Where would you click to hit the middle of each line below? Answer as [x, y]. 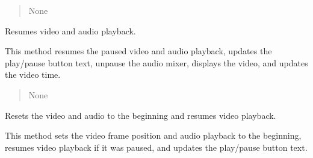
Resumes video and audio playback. [70, 30]
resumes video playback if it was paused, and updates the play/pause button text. [156, 147]
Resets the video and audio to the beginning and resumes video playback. [141, 115]
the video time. [33, 74]
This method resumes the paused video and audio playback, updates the [138, 51]
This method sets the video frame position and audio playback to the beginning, [153, 135]
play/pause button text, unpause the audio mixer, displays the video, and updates [156, 62]
